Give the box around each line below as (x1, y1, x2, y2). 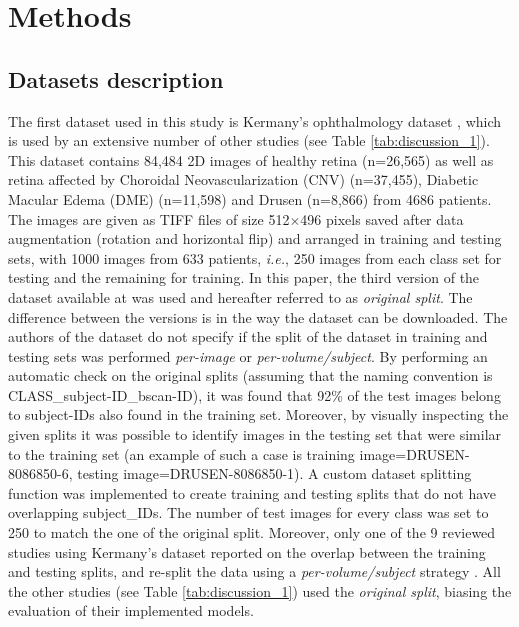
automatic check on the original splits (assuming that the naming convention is (8, 365, 493, 386)
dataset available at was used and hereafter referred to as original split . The (8, 286, 473, 307)
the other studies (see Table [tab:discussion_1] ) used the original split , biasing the (8, 580, 512, 601)
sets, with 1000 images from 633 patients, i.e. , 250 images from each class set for (8, 247, 502, 268)
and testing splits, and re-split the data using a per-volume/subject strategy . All (8, 561, 501, 582)
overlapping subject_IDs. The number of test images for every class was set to (8, 502, 489, 523)
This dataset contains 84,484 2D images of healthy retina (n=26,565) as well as (8, 149, 494, 170)
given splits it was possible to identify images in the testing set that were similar (8, 424, 502, 445)
